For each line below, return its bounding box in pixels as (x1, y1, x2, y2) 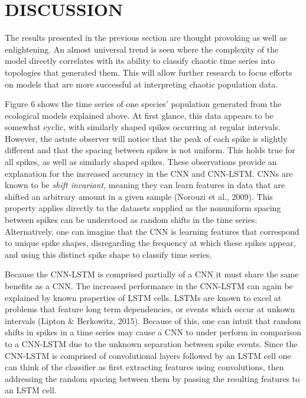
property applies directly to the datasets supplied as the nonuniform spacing (5, 202, 281, 214)
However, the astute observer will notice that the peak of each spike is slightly (5, 132, 288, 144)
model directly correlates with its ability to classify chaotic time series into (5, 54, 275, 67)
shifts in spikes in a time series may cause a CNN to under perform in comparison (5, 326, 302, 338)
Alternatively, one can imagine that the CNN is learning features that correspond (5, 225, 300, 237)
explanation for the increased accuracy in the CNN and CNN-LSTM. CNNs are (5, 167, 293, 179)
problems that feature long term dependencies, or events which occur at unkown (5, 303, 295, 315)
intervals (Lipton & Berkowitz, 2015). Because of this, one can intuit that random (5, 314, 301, 326)
